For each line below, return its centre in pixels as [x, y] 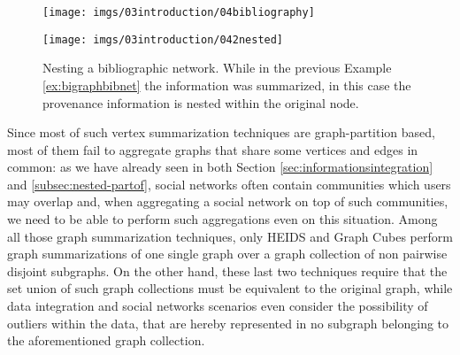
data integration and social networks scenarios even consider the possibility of [218, 306]
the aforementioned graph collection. [106, 340]
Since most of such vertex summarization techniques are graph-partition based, [221, 132]
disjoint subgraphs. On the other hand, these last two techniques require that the [227, 270]
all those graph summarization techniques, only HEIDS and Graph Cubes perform [230, 236]
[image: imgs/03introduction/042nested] [163, 39]
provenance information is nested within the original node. [201, 102]
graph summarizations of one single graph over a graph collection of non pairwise [227, 254]
